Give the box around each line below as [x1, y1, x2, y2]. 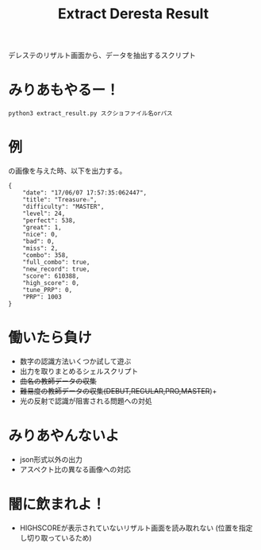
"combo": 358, [22, 252, 69, 260]
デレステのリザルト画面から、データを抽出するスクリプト [8, 51, 196, 60]
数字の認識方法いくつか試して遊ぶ [19, 356, 132, 366]
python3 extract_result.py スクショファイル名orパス [8, 110, 173, 117]
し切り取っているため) [19, 533, 93, 542]
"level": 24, [22, 210, 66, 218]
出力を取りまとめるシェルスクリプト [19, 367, 139, 375]
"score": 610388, [22, 272, 80, 280]
